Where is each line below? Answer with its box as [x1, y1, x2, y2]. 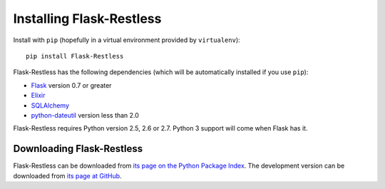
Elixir [31, 91, 46, 100]
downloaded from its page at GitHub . [13, 171, 122, 180]
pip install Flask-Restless [26, 52, 124, 60]
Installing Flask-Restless [13, 11, 162, 26]
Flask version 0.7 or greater [31, 81, 112, 89]
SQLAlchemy [31, 101, 70, 110]
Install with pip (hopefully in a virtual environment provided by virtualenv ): [13, 36, 240, 44]
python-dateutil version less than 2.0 [31, 111, 139, 119]
